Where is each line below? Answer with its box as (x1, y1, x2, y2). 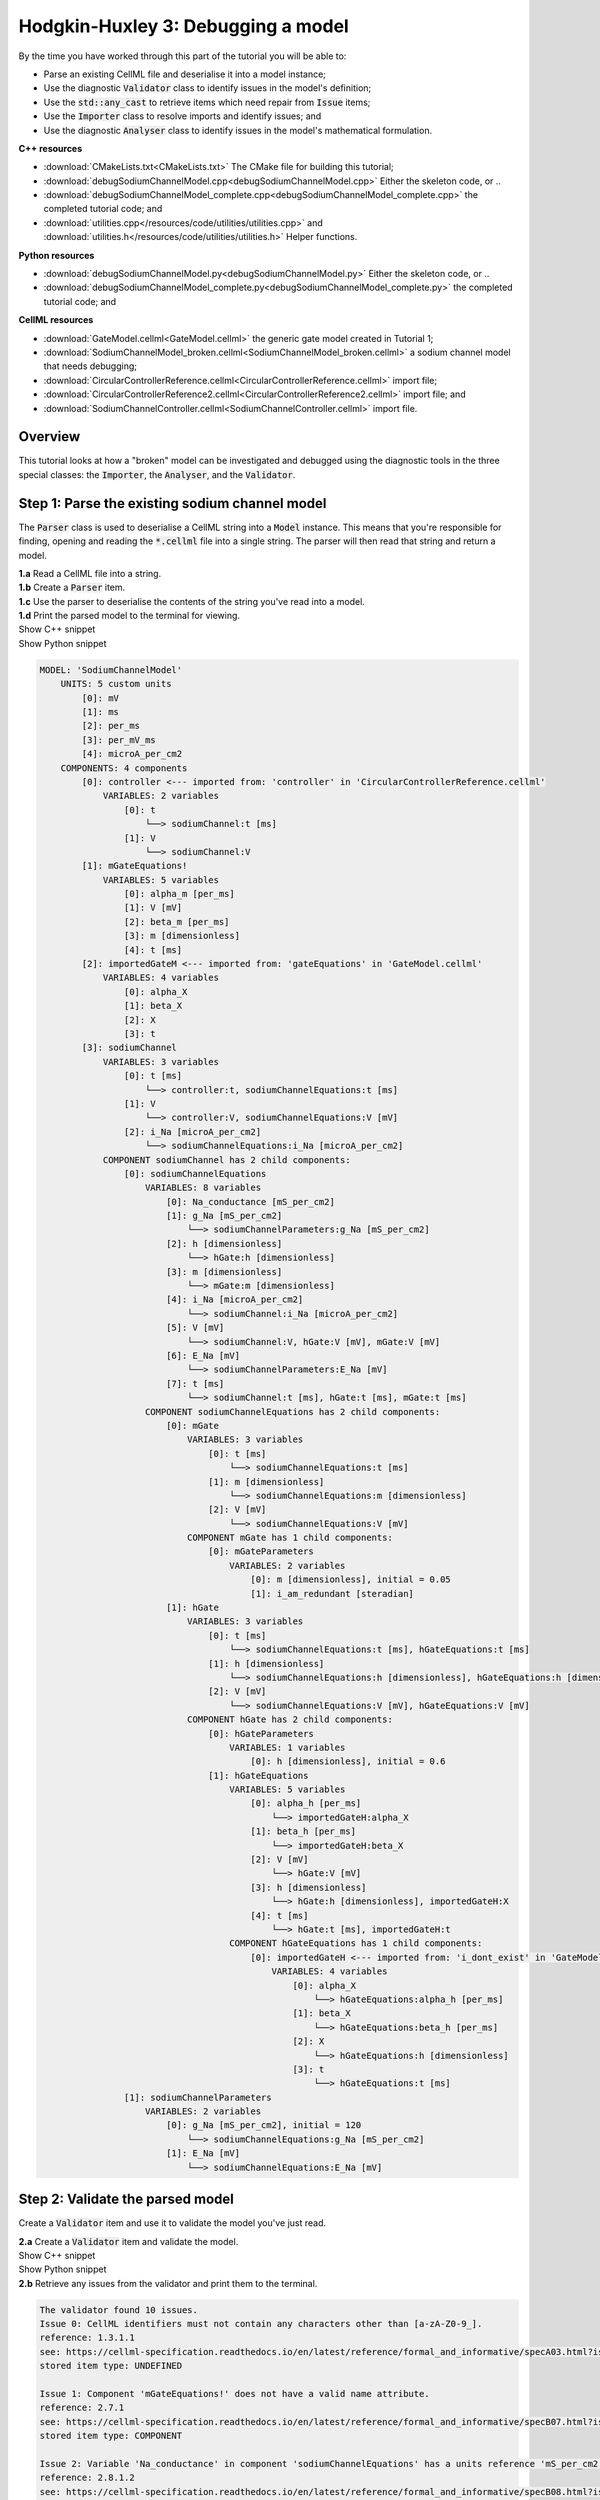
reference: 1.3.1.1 (39, 2332, 135, 2344)
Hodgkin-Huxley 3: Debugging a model (18, 15, 349, 37)
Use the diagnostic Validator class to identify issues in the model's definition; (43, 82, 372, 94)
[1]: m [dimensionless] (208, 1476, 325, 1487)
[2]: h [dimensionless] (165, 1238, 283, 1249)
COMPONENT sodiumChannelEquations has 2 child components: (145, 1406, 441, 1417)
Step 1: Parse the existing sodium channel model (18, 495, 327, 512)
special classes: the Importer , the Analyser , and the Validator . (18, 468, 296, 480)
